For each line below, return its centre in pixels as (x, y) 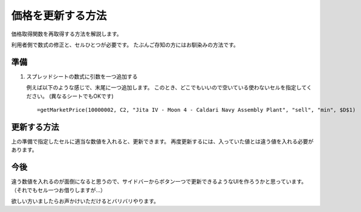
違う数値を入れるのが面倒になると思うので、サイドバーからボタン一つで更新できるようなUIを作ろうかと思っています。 (159, 182)
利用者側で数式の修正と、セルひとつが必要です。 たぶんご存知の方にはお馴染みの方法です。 (125, 45)
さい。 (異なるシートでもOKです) (73, 96)
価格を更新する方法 (59, 16)
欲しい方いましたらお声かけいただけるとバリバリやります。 (85, 201)
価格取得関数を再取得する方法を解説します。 (67, 34)
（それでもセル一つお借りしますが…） (58, 190)
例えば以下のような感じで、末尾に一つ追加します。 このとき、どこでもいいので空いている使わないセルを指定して (167, 88)
